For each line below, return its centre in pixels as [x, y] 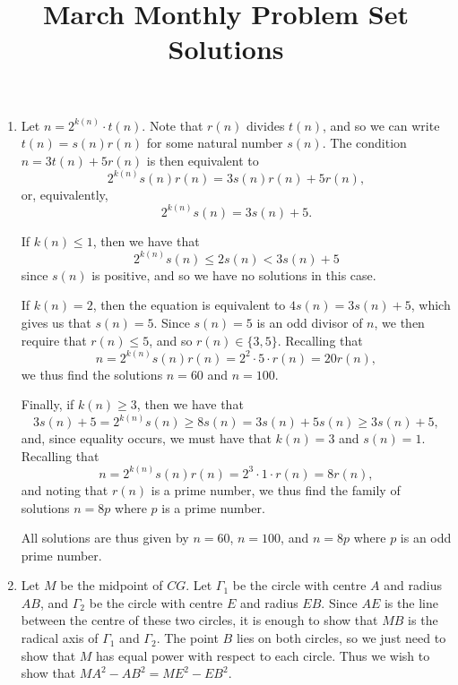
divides [265, 125]
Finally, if [48, 404]
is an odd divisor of [310, 323]
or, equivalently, [65, 194]
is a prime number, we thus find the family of [276, 489]
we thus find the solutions [92, 374]
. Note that [173, 125]
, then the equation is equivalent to [189, 305]
